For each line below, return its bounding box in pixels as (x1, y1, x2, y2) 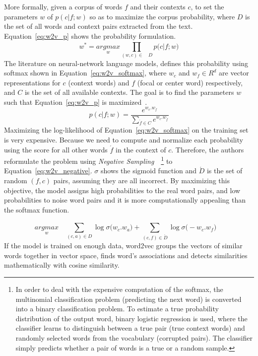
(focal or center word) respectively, (137, 77, 243, 87)
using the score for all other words (4, 144, 108, 154)
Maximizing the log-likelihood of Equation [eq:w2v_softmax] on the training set (4, 125, 249, 135)
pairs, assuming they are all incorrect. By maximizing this (53, 175, 230, 186)
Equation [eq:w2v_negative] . (4, 165, 92, 176)
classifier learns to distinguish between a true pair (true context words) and (15, 323, 245, 333)
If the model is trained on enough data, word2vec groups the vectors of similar (4, 240, 243, 251)
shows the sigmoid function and (100, 165, 197, 176)
